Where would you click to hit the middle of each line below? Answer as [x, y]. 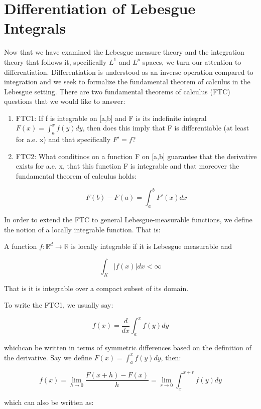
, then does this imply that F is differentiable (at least [166, 128]
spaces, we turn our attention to [192, 61]
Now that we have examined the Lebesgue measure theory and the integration [124, 52]
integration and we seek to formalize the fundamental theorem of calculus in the [127, 82]
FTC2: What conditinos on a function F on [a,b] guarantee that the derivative [136, 156]
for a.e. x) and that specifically [63, 139]
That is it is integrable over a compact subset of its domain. [96, 288]
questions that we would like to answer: [65, 101]
